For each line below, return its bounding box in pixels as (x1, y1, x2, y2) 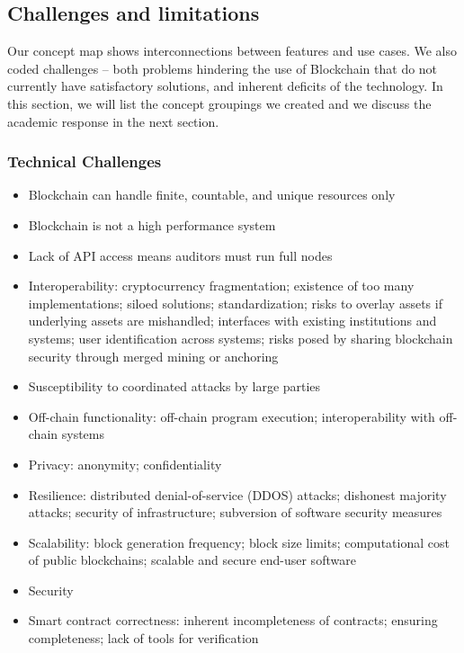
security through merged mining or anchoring (28, 346, 279, 365)
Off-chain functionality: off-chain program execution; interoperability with (28, 407, 435, 425)
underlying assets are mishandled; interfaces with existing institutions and (28, 311, 437, 330)
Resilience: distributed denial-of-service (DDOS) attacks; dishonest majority (28, 485, 447, 504)
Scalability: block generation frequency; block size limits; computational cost (28, 532, 450, 551)
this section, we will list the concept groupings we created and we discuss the (7, 94, 432, 112)
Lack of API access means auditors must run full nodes (28, 246, 333, 264)
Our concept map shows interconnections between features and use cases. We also (7, 41, 457, 60)
